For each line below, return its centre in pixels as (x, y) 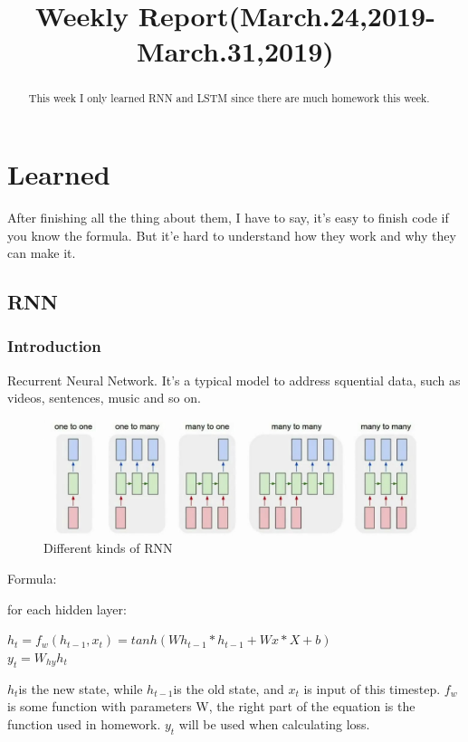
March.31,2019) (235, 51)
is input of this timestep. (372, 688)
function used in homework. (84, 723)
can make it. (42, 253)
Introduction (54, 346)
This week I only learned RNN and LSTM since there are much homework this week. (229, 98)
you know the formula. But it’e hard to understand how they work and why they (232, 235)
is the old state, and (229, 688)
